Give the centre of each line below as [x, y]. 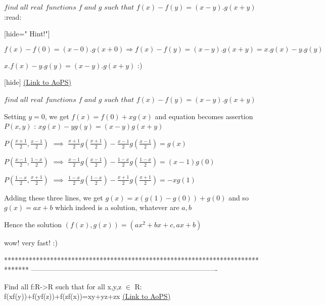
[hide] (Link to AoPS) [38, 82]
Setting [15, 116]
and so [239, 197]
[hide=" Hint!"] [27, 34]
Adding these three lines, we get [54, 197]
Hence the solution [33, 224]
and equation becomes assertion [204, 116]
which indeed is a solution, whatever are [117, 207]
